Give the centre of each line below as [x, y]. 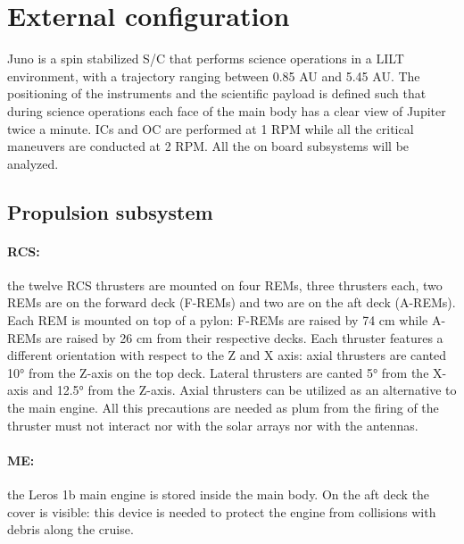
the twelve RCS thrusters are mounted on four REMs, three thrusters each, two [225, 285]
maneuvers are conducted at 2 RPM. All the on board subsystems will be [208, 146]
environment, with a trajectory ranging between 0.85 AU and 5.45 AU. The [214, 75]
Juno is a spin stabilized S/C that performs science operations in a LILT [206, 59]
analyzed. [33, 163]
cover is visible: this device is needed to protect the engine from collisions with [222, 511]
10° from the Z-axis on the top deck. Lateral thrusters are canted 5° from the [218, 372]
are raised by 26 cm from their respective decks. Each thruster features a [244, 337]
